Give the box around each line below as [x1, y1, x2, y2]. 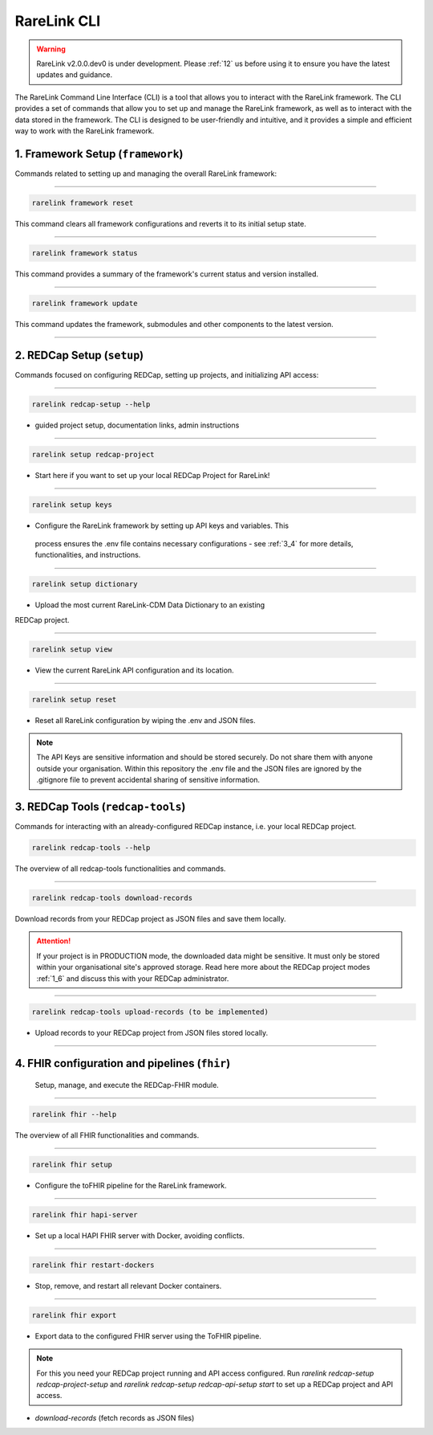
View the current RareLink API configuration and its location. [34, 665, 234, 675]
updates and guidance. [36, 70, 113, 80]
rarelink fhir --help [31, 1110, 117, 1118]
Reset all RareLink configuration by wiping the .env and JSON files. [34, 715, 256, 725]
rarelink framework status [31, 248, 138, 257]
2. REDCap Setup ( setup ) [14, 348, 144, 362]
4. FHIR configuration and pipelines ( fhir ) [14, 1057, 231, 1070]
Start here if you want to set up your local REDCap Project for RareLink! [34, 470, 270, 480]
